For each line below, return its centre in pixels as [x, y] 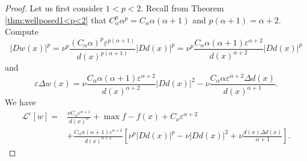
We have [20, 102]
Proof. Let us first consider [54, 8]
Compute [22, 31]
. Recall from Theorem [182, 8]
